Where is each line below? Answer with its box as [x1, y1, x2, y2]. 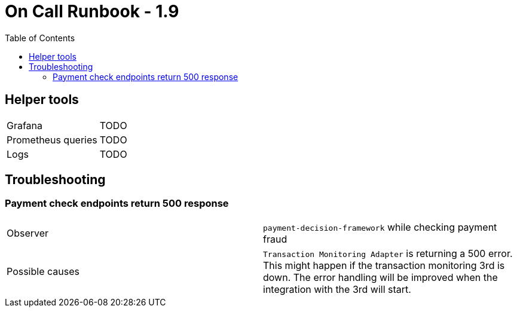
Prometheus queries [7, 133, 97, 146]
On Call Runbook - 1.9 [5, 1, 179, 22]
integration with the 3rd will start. [263, 283, 411, 295]
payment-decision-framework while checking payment [263, 221, 497, 233]
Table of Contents [5, 32, 75, 43]
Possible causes [7, 265, 79, 277]
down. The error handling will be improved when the [263, 271, 498, 283]
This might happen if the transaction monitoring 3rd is [263, 259, 505, 271]
